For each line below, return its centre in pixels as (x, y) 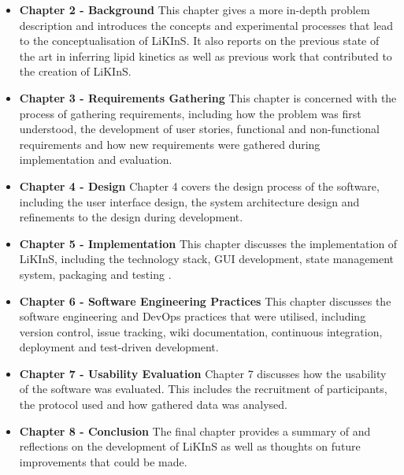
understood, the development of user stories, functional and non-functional (199, 129)
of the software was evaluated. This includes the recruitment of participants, (203, 389)
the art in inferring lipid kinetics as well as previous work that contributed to (206, 56)
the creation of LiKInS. (75, 71)
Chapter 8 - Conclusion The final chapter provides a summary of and (195, 430)
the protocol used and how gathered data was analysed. (153, 404)
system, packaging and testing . (95, 274)
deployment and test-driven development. (119, 347)
